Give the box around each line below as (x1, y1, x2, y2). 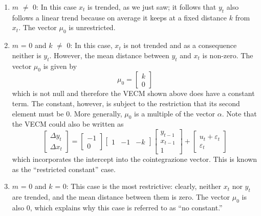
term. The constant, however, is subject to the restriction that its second (12, 98, 240, 108)
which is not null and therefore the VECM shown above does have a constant (12, 88, 255, 99)
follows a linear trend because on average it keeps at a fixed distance (12, 12, 227, 22)
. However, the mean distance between (49, 50, 169, 60)
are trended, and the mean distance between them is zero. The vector (12, 191, 230, 202)
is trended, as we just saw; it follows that (88, 2, 216, 12)
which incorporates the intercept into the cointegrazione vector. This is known (12, 154, 257, 164)
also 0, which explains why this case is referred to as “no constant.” (12, 202, 223, 213)
